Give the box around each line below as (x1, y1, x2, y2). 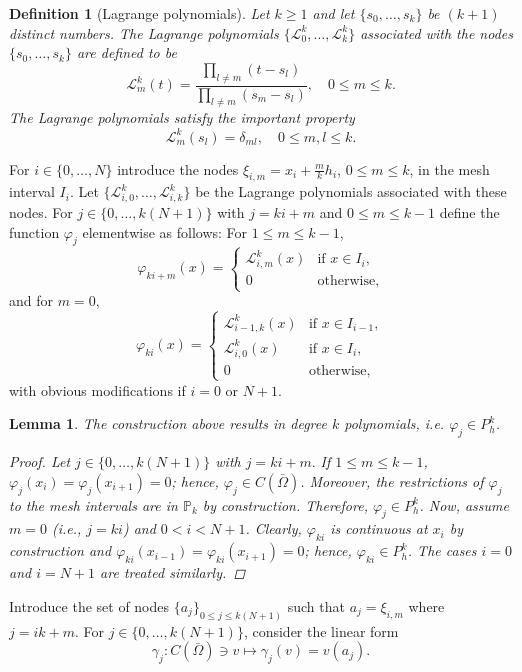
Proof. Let (9, 451, 71, 472)
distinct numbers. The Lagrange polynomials (9, 22, 279, 43)
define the (439, 202, 500, 223)
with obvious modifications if (9, 379, 186, 400)
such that (287, 595, 345, 616)
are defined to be (76, 42, 177, 63)
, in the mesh (409, 158, 490, 179)
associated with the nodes (360, 22, 513, 43)
